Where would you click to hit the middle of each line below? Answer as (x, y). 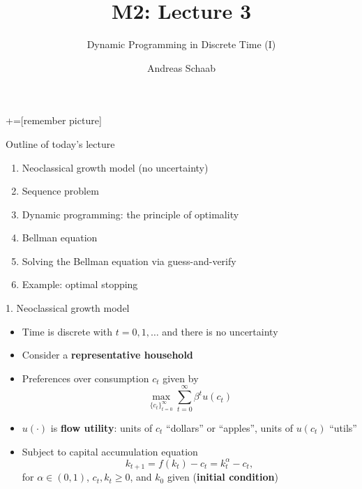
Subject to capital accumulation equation (110, 451)
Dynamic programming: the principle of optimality (130, 214)
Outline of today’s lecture (60, 143)
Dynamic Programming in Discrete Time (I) (181, 44)
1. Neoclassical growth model (68, 308)
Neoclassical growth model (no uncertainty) (115, 167)
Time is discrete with (67, 331)
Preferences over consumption (85, 378)
